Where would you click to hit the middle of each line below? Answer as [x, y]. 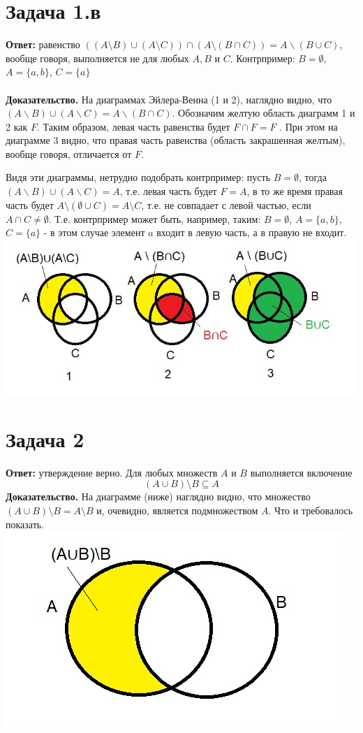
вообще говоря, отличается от [69, 153]
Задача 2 [45, 438]
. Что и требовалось [311, 510]
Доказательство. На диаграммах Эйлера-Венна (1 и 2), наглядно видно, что [169, 99]
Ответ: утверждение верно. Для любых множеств [112, 472]
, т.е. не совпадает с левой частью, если [226, 204]
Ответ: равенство [43, 44]
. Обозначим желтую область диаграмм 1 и [264, 113]
